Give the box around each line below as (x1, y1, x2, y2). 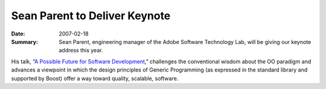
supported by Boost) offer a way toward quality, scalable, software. (11, 75, 179, 82)
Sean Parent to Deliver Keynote (11, 9, 171, 22)
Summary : (11, 38, 39, 45)
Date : (11, 30, 25, 37)
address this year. (59, 47, 103, 54)
